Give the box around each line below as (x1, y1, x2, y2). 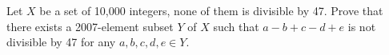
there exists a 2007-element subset (6, 18, 174, 34)
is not (347, 18, 376, 34)
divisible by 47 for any (6, 33, 116, 50)
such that (213, 18, 259, 34)
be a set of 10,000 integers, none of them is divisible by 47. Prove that (39, 2, 383, 18)
